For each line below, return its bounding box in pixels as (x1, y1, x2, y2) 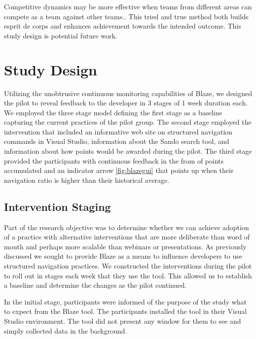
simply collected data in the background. (4, 325, 127, 336)
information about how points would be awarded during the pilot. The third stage (4, 146, 252, 156)
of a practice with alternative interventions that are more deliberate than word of (4, 232, 250, 242)
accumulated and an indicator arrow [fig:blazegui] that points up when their (4, 165, 234, 175)
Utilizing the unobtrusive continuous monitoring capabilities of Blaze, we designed (4, 88, 253, 98)
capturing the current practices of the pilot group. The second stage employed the (4, 117, 252, 127)
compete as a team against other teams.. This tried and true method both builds (4, 11, 249, 21)
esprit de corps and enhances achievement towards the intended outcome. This (4, 21, 241, 31)
